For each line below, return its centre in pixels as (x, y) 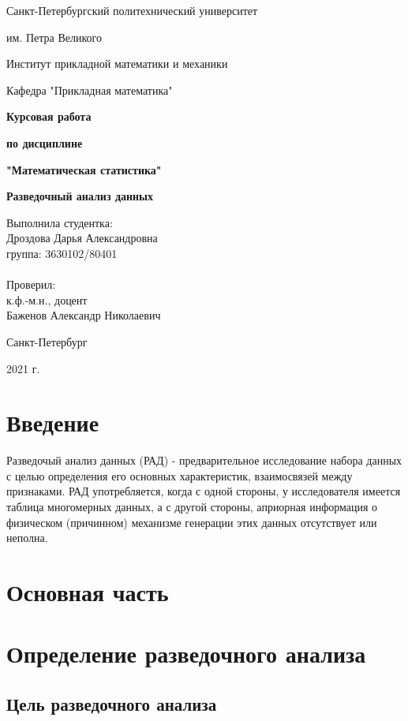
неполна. (27, 538)
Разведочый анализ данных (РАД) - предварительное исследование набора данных (204, 460)
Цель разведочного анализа (112, 703)
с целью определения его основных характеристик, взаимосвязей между (180, 475)
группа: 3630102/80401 (62, 253)
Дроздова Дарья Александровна (82, 238)
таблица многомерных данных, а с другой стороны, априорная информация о (192, 506)
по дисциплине (45, 142)
